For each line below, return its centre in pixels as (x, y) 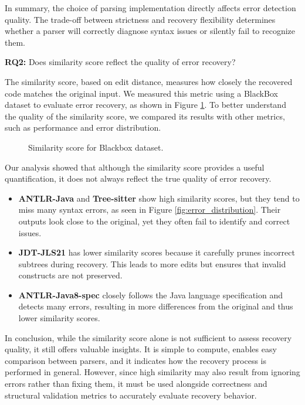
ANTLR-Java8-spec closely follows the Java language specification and (151, 295)
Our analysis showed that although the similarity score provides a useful (135, 167)
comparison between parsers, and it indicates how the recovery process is (135, 360)
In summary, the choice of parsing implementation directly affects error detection (150, 8)
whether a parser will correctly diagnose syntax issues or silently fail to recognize (150, 31)
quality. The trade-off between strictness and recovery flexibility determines (140, 19)
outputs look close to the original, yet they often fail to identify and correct (154, 221)
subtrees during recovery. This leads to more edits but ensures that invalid (152, 263)
